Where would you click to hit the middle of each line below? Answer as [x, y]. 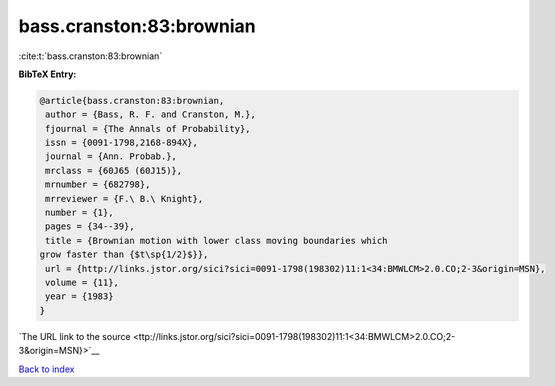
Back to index [46, 369]
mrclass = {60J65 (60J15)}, [114, 170]
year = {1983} [79, 296]
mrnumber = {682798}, [98, 184]
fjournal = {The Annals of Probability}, [148, 128]
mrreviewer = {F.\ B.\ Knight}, [124, 198]
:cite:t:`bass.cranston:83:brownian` [90, 56]
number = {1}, [79, 213]
